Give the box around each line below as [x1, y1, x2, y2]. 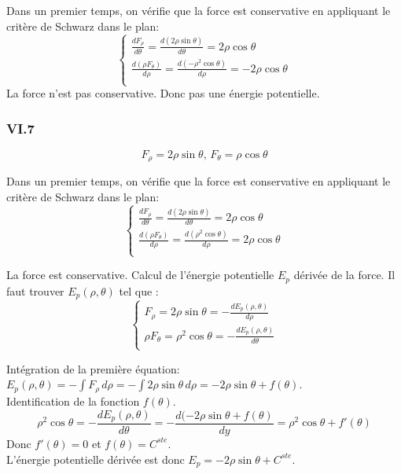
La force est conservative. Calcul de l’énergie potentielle [6, 266, 274, 283]
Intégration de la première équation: [6, 360, 180, 377]
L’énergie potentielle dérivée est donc [6, 450, 185, 467]
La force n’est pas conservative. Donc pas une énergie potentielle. [6, 85, 320, 101]
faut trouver [6, 282, 64, 299]
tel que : [119, 282, 159, 299]
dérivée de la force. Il [293, 266, 395, 283]
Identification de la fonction [6, 392, 140, 409]
